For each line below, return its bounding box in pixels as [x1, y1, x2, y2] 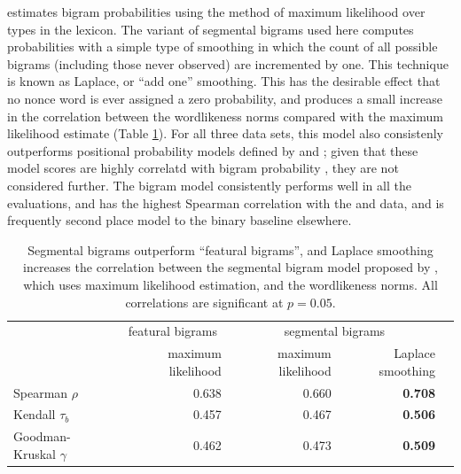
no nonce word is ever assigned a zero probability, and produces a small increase [7, 89, 443, 107]
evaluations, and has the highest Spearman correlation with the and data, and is [7, 193, 444, 212]
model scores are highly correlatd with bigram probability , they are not [7, 159, 399, 177]
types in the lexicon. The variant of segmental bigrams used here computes [7, 19, 414, 38]
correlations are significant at [125, 292, 284, 311]
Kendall [13, 405, 56, 423]
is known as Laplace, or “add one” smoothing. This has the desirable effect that [7, 72, 441, 90]
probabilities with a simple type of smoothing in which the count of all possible [7, 37, 438, 56]
